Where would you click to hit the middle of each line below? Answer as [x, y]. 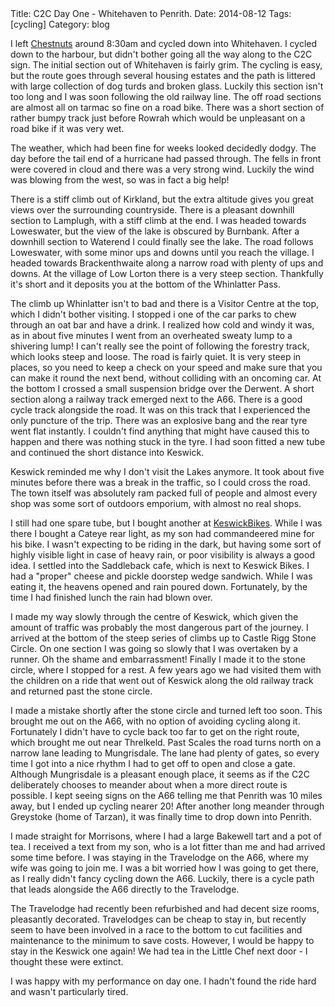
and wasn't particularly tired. [69, 991]
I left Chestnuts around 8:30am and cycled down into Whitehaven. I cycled [164, 43]
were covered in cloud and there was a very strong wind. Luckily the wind [162, 169]
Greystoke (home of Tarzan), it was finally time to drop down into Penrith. [161, 816]
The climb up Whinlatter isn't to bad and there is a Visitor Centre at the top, [165, 303]
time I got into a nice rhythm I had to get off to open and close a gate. [153, 763]
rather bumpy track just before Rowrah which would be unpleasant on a [158, 118]
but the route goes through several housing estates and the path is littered [163, 75]
